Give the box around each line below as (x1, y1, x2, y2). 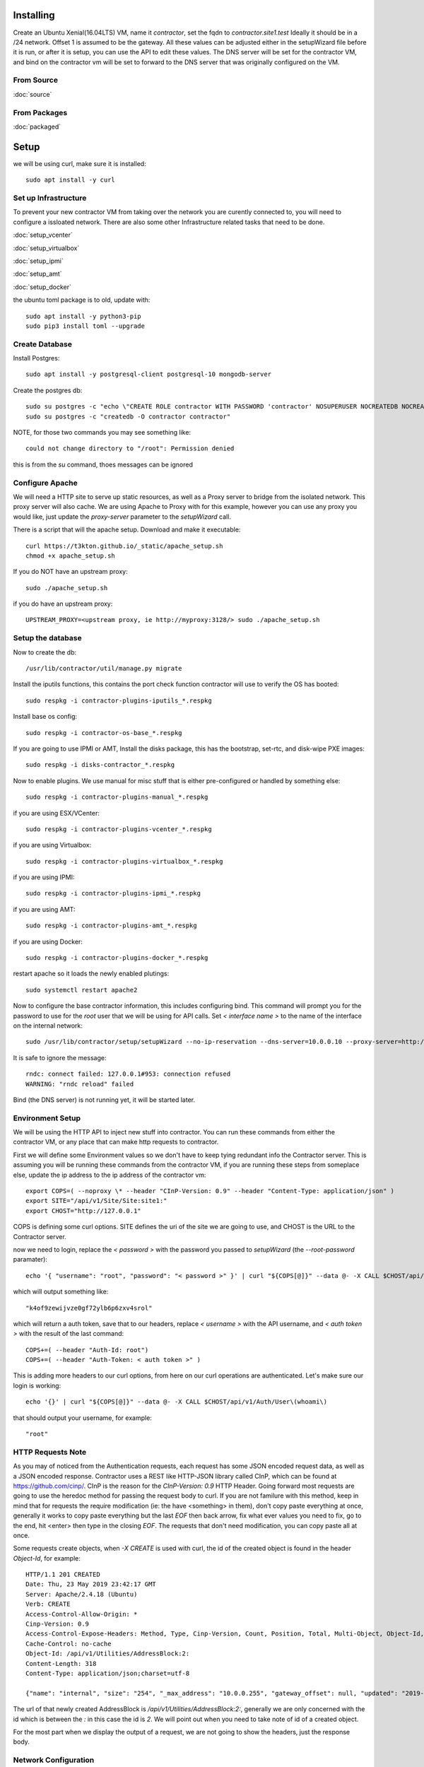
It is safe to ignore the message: (13, 1053, 107, 1062)
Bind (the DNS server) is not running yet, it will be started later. (13, 1096, 196, 1104)
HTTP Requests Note (13, 1447, 87, 1457)
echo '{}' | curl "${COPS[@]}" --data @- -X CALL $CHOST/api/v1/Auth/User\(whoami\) (25, 1398, 328, 1406)
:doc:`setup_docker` (13, 283, 72, 291)
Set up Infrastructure (13, 193, 87, 203)
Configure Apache (13, 478, 78, 488)
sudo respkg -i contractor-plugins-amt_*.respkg (25, 922, 197, 929)
